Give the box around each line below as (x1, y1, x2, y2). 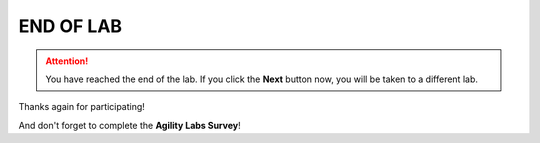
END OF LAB (18, 15, 123, 37)
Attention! (45, 55, 89, 67)
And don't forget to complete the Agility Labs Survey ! (18, 119, 241, 131)
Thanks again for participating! (18, 101, 145, 113)
